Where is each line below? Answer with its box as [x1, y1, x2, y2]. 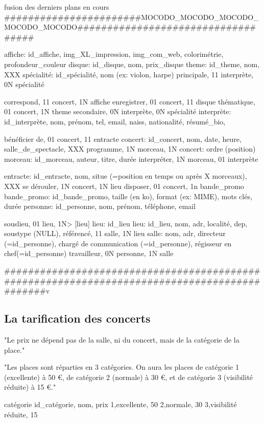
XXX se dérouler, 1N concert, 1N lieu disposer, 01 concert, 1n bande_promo [4, 180, 244, 191]
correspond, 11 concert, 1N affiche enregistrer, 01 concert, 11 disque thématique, [4, 96, 255, 107]
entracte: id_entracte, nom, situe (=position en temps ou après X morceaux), [4, 171, 247, 181]
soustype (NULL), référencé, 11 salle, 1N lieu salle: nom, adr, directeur [4, 228, 226, 239]
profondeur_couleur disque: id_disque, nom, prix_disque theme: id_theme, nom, [4, 58, 260, 69]
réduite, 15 [4, 409, 38, 419]
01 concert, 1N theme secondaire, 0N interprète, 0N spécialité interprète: [4, 106, 231, 117]
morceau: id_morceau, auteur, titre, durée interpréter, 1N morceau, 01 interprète [4, 153, 258, 164]
